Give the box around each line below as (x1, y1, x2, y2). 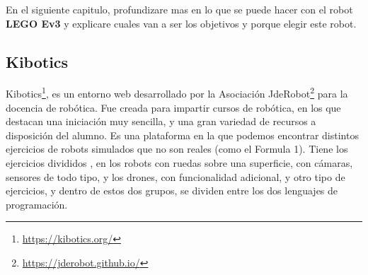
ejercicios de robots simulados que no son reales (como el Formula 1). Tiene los (6, 141, 348, 156)
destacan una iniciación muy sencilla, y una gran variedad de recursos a (6, 114, 316, 129)
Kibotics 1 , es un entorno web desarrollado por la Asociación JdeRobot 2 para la (6, 84, 348, 101)
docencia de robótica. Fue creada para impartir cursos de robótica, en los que (6, 100, 341, 115)
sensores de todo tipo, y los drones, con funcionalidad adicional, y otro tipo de (6, 169, 345, 184)
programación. (6, 197, 68, 211)
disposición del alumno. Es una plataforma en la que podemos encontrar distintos (6, 127, 359, 142)
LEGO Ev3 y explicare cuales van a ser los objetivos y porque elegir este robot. (6, 16, 357, 30)
